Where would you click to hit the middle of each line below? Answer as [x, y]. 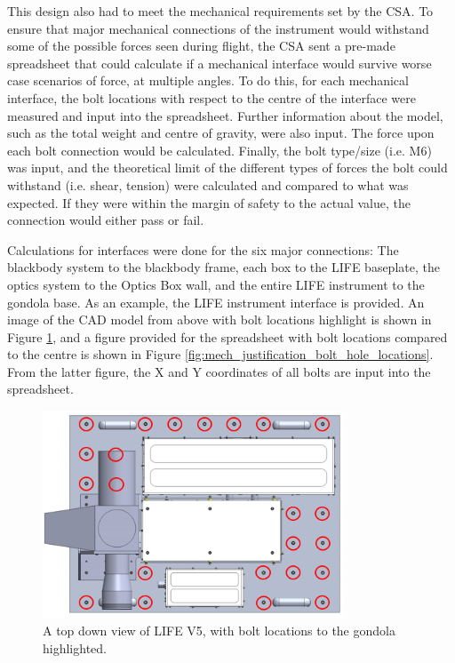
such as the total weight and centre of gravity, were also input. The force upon [221, 133]
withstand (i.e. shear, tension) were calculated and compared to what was [208, 184]
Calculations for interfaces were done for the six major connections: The [203, 249]
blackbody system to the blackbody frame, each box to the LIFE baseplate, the [224, 267]
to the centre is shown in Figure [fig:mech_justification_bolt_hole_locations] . [220, 354]
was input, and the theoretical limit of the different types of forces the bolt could [227, 168]
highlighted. [75, 647]
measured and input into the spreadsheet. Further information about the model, [225, 115]
